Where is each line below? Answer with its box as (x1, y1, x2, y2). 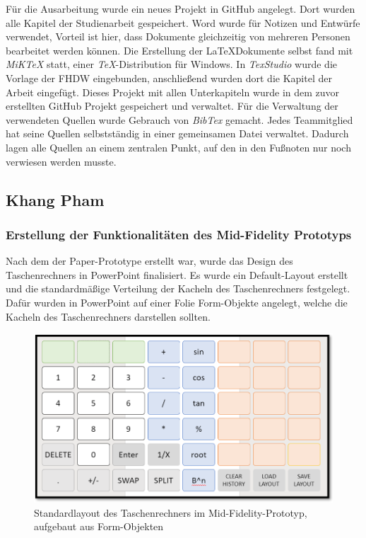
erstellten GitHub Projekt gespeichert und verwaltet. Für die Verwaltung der (6, 98, 338, 113)
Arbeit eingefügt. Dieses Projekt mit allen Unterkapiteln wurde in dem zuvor (6, 84, 340, 99)
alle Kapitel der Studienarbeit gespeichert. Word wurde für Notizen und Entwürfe (6, 15, 360, 30)
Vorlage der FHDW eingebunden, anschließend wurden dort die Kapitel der (6, 70, 332, 85)
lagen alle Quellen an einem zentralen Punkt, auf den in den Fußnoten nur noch (6, 139, 351, 154)
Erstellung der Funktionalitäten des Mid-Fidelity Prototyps (6, 225, 352, 243)
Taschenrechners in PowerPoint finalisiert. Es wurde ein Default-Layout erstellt (6, 267, 348, 282)
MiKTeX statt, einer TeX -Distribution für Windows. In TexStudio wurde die (6, 57, 337, 71)
